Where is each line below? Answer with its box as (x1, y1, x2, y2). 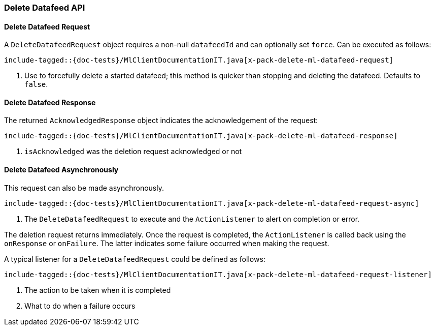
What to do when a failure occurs (24, 301, 136, 310)
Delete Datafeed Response (4, 98, 96, 107)
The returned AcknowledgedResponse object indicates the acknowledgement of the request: (4, 116, 318, 125)
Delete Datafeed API (4, 3, 85, 13)
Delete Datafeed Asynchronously (4, 165, 119, 174)
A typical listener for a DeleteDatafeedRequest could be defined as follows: (4, 254, 265, 263)
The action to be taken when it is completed (24, 285, 171, 294)
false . (24, 80, 48, 89)
